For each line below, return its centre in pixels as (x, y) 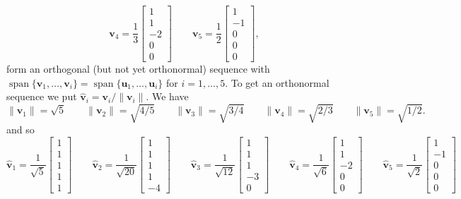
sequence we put (42, 96)
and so (21, 129)
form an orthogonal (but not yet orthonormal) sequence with (138, 69)
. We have (167, 96)
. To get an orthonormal (277, 82)
